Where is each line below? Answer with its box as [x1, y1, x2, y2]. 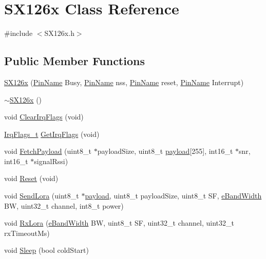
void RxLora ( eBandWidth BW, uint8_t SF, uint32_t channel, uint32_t [4, 217, 234, 228]
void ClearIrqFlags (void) [4, 111, 84, 122]
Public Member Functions [4, 53, 145, 69]
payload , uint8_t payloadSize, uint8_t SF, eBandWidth [85, 190, 262, 201]
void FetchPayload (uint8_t [4, 146, 91, 156]
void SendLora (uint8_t [4, 190, 79, 201]
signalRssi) [34, 155, 68, 166]
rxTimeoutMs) [4, 227, 50, 238]
